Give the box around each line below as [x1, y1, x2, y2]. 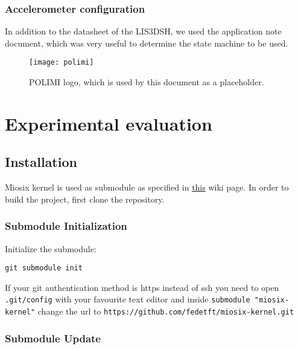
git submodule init [5, 264, 83, 273]
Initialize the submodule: [5, 242, 97, 255]
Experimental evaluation [5, 111, 212, 135]
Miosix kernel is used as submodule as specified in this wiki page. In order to [5, 181, 289, 194]
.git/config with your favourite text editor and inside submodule [5, 293, 250, 305]
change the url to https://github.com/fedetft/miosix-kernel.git [37, 305, 294, 318]
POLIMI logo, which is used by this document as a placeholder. [29, 76, 264, 88]
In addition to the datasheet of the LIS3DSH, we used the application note [5, 25, 282, 38]
